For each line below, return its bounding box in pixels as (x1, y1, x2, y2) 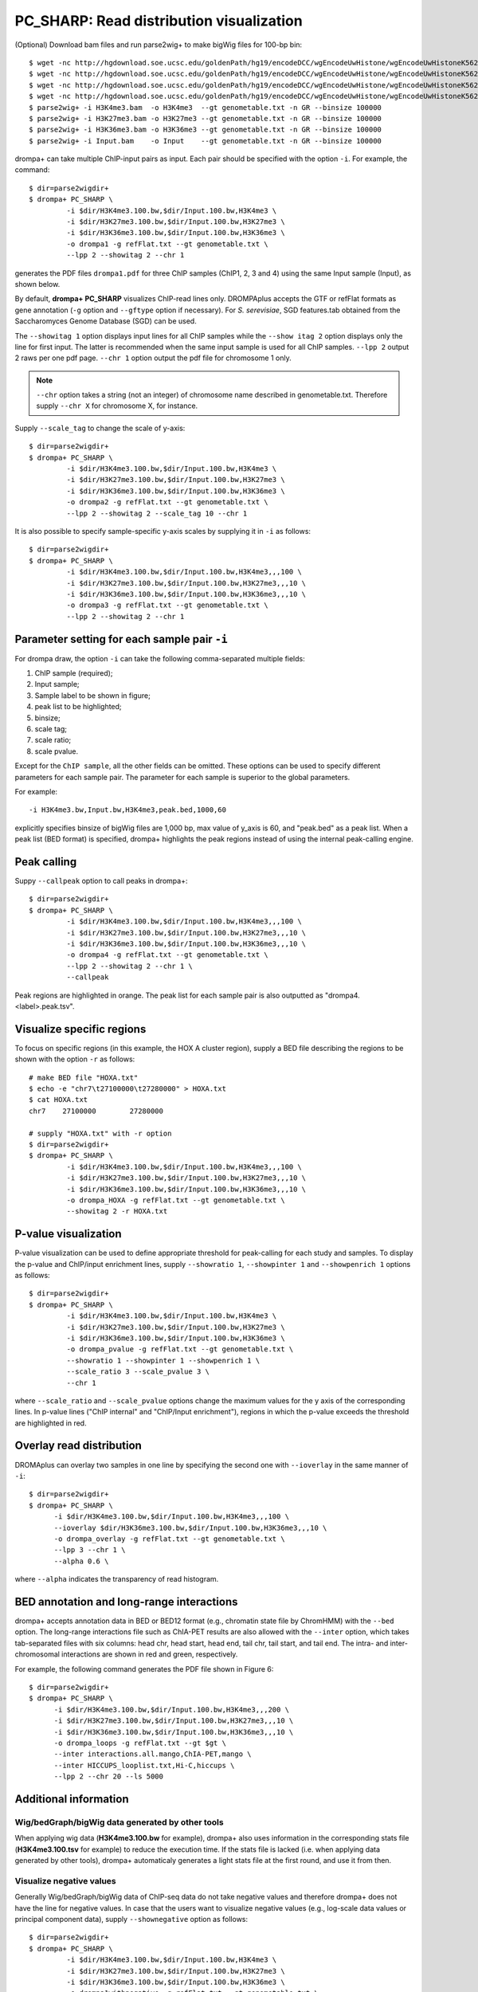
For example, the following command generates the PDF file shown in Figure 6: (14, 1664, 274, 1673)
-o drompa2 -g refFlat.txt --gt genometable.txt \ (66, 498, 268, 507)
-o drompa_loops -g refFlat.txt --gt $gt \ (53, 1738, 227, 1747)
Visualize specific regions (14, 1022, 147, 1036)
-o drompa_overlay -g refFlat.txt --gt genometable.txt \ (53, 1534, 286, 1543)
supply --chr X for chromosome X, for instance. (36, 401, 198, 410)
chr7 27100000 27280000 (29, 1106, 163, 1116)
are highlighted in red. (14, 1418, 87, 1428)
